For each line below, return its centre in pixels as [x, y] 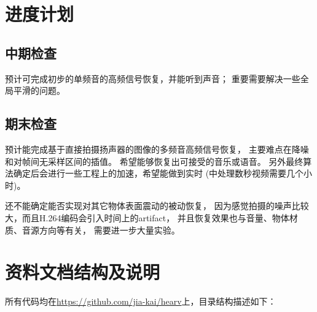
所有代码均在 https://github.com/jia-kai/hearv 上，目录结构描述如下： [141, 301]
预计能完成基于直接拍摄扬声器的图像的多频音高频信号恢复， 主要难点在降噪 [157, 149]
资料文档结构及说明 [83, 272]
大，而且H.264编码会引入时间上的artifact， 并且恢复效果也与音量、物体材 [151, 217]
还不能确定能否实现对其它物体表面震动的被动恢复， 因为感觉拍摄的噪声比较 [157, 206]
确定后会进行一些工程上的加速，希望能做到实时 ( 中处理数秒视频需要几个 [158, 173]
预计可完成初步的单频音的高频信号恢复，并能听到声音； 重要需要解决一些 [153, 78]
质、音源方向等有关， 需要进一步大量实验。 [92, 230]
